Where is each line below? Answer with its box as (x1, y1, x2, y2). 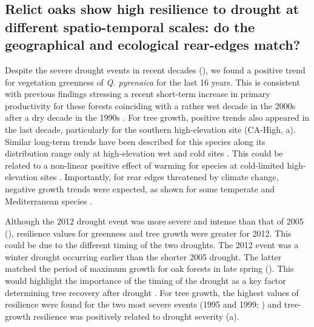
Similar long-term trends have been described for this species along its (5, 135, 266, 147)
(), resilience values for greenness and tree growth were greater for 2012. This (5, 226, 292, 239)
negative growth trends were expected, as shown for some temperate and (5, 182, 275, 195)
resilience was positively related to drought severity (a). (33, 309, 239, 322)
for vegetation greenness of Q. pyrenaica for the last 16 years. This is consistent (5, 75, 300, 88)
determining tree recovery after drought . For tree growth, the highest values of (5, 286, 299, 298)
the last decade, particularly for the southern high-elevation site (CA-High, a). (5, 123, 296, 135)
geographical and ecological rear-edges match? (5, 35, 301, 54)
